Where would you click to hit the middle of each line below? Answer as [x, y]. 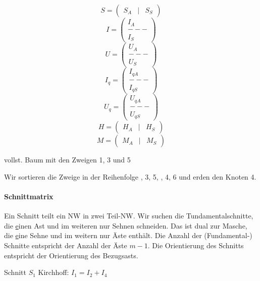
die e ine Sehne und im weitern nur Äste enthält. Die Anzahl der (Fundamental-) [128, 235]
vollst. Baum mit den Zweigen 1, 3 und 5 [67, 160]
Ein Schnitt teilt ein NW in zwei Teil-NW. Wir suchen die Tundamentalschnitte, [129, 216]
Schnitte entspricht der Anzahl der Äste [66, 245]
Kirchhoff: [54, 272]
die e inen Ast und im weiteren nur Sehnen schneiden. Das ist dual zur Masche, [126, 225]
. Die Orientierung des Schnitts [196, 245]
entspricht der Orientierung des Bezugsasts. [71, 255]
